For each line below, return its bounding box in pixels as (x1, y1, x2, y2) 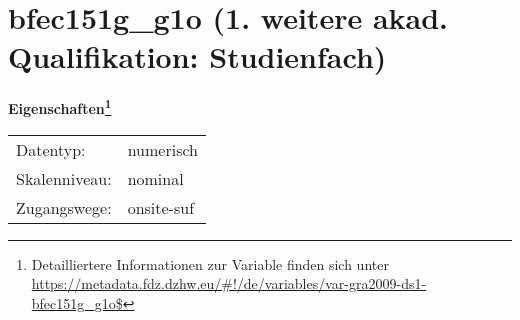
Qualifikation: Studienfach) (8, 36, 387, 77)
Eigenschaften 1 (8, 95, 112, 118)
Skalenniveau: (16, 166, 112, 190)
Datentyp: (16, 137, 86, 161)
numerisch (127, 137, 198, 161)
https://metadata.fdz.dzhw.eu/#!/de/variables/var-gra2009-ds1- (31, 273, 427, 294)
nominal (127, 166, 184, 190)
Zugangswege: (16, 195, 112, 219)
